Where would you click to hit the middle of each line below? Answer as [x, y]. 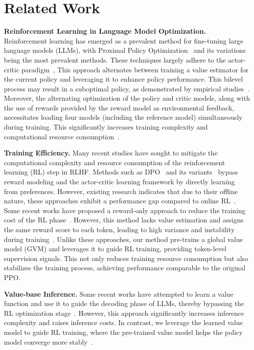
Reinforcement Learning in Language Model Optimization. [105, 31]
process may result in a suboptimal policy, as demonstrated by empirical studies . [127, 88]
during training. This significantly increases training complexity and [106, 127]
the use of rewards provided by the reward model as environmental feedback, [119, 107]
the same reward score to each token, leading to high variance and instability [119, 229]
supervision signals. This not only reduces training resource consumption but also [126, 258]
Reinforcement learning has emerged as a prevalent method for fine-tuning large [124, 40]
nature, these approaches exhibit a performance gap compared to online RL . [120, 201]
